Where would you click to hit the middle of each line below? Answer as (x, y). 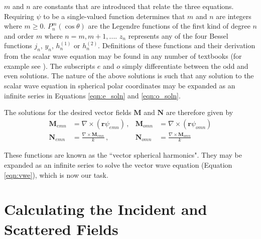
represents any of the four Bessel (178, 35)
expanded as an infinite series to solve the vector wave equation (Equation (118, 164)
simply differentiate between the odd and (185, 66)
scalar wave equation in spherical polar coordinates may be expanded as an (120, 85)
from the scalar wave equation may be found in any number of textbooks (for (123, 56)
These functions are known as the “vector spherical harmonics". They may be (123, 155)
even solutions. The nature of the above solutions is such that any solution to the (129, 76)
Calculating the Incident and (106, 209)
